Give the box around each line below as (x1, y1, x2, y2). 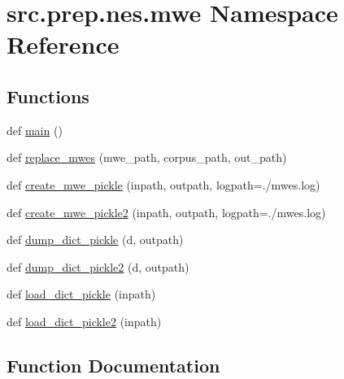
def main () (7, 121, 63, 138)
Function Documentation (7, 352, 220, 377)
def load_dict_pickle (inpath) (7, 285, 156, 303)
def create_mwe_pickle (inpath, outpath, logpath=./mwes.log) (7, 176, 320, 193)
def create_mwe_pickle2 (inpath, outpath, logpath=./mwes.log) (7, 203, 326, 220)
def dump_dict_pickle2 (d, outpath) (7, 258, 189, 275)
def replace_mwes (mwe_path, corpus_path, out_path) (7, 149, 287, 166)
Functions (7, 83, 89, 108)
